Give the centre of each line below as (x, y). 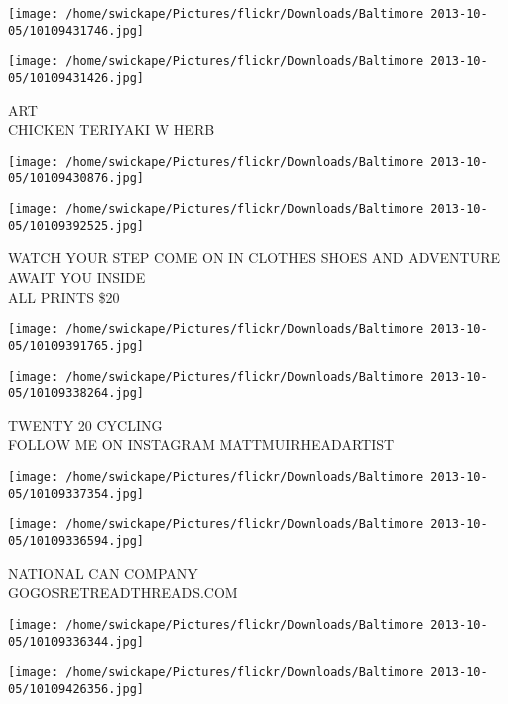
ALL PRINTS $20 (64, 296)
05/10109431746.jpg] (76, 30)
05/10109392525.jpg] (76, 225)
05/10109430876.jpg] (76, 178)
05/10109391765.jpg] (76, 345)
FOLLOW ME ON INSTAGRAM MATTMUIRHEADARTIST (201, 444)
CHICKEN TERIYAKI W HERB (111, 129)
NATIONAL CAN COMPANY (103, 572)
